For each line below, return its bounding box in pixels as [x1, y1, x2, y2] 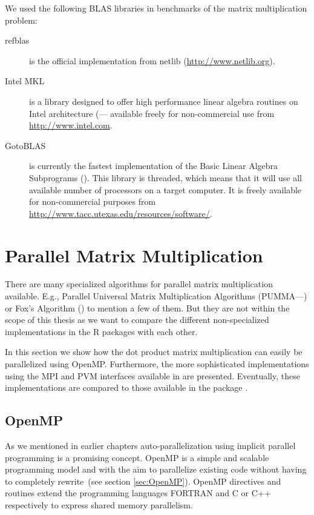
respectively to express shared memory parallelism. [5, 498, 193, 511]
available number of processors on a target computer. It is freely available [29, 183, 302, 196]
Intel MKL [5, 75, 45, 87]
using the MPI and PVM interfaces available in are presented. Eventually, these [5, 369, 300, 382]
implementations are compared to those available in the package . [5, 381, 248, 394]
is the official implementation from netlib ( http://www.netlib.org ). [29, 54, 275, 67]
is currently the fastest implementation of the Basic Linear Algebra [29, 159, 278, 172]
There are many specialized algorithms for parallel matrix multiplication [5, 277, 273, 290]
